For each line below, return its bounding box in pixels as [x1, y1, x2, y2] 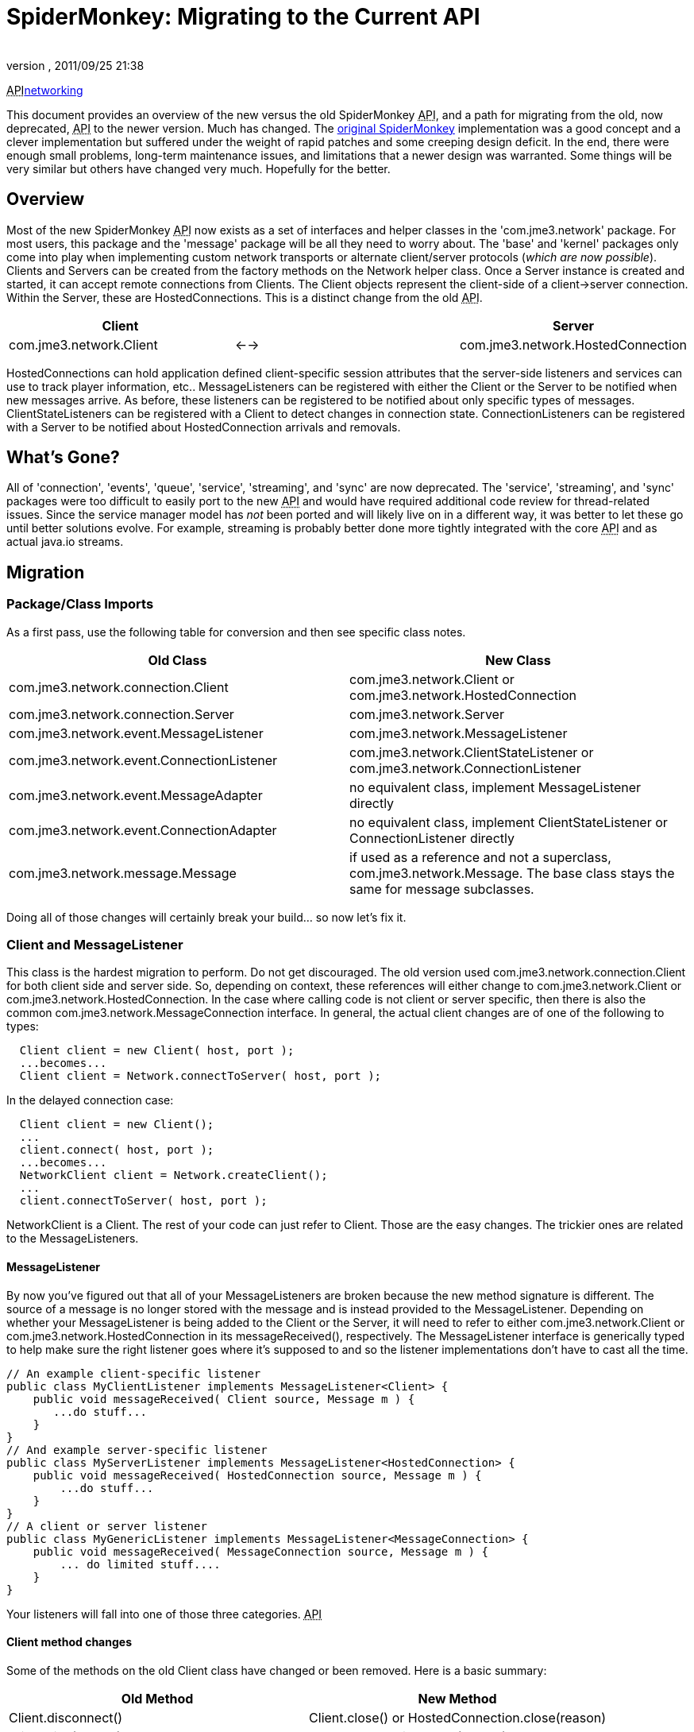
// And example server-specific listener [6, 1443, 268, 1456]
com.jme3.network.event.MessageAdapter [9, 787, 263, 803]
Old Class [148, 651, 207, 668]
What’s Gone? [6, 447, 120, 468]
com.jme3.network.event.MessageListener [9, 725, 264, 741]
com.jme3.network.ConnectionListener [349, 760, 581, 776]
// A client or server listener [6, 1519, 207, 1533]
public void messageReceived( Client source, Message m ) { [33, 1392, 415, 1405]
